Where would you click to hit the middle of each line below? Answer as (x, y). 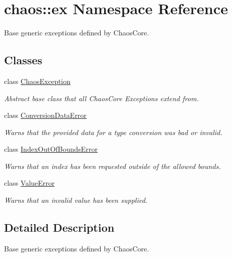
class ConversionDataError (45, 115)
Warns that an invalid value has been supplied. (76, 200)
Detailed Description (59, 227)
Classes (23, 60)
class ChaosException (37, 81)
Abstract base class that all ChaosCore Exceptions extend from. (102, 98)
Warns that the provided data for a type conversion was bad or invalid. (113, 132)
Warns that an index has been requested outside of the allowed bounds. (112, 166)
